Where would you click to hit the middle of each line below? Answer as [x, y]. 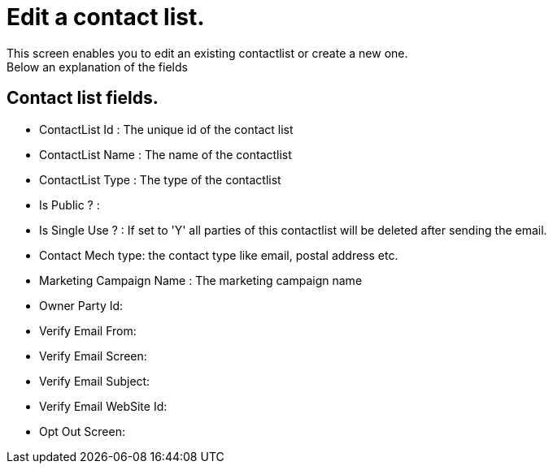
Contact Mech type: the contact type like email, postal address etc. [219, 255]
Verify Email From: [88, 330]
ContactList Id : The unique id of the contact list [166, 129]
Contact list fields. [83, 98]
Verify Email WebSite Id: [103, 406]
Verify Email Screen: [93, 356]
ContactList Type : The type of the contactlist [160, 179]
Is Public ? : [70, 205]
